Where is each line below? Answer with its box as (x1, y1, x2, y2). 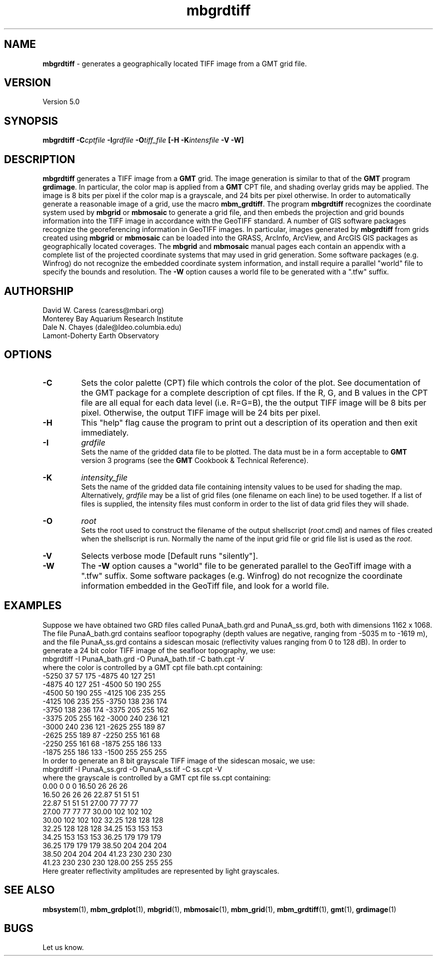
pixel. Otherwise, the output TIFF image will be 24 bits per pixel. (81, 407, 321, 418)
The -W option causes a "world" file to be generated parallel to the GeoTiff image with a (81, 560, 412, 571)
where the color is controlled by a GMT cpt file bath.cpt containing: (42, 663, 263, 672)
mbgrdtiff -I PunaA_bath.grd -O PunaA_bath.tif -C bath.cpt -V (42, 654, 244, 663)
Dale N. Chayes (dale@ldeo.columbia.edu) (42, 322, 182, 331)
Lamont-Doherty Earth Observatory (42, 331, 159, 340)
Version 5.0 (42, 97, 80, 106)
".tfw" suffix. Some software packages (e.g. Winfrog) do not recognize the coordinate (81, 570, 403, 581)
